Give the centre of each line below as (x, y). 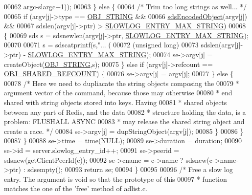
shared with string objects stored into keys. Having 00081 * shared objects (115, 102)
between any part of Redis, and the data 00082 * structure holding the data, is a (125, 112)
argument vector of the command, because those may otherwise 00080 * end (118, 93)
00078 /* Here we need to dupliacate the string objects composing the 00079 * (122, 83)
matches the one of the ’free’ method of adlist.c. (76, 188)
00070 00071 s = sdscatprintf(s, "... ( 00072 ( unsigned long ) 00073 (101, 45)
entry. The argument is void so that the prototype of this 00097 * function (115, 179)
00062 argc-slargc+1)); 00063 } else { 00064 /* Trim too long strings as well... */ (126, 6)
